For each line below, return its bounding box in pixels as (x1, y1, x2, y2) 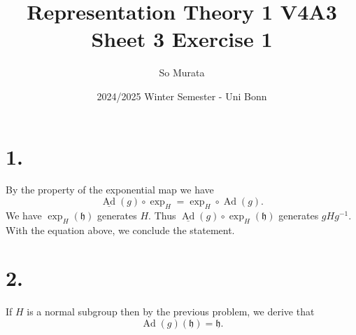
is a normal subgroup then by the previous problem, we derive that (27, 304, 315, 319)
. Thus (148, 207, 176, 222)
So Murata (159, 65, 205, 80)
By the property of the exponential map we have (6, 182, 214, 197)
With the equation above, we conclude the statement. (6, 222, 235, 237)
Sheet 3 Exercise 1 (91, 25, 273, 53)
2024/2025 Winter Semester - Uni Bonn (97, 88, 267, 103)
